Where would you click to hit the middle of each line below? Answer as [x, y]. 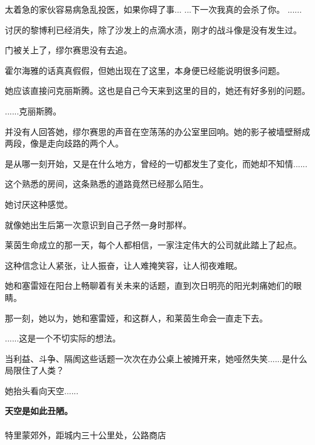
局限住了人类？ [35, 370]
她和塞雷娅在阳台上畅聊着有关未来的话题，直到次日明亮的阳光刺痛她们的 [149, 285]
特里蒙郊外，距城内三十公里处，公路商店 [85, 434]
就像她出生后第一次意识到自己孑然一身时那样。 [98, 224]
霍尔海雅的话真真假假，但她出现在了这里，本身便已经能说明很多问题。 [145, 70]
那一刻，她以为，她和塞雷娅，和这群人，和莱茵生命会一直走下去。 [136, 318]
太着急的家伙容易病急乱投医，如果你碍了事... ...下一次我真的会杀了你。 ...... [154, 9]
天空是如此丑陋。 [39, 411]
